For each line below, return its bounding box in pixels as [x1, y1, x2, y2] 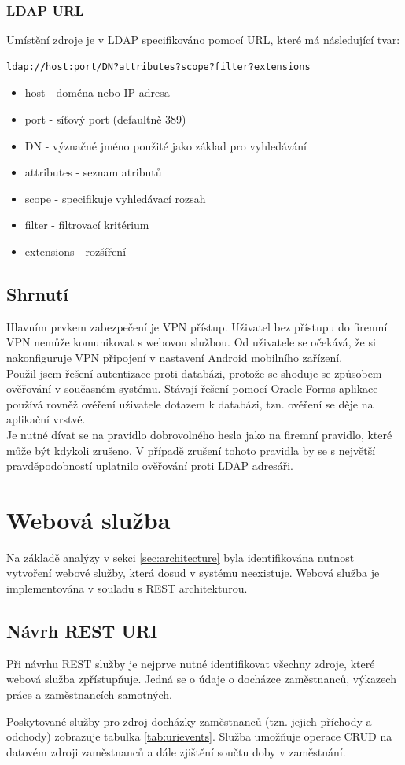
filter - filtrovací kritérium [24, 216, 149, 233]
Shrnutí [6, 281, 69, 305]
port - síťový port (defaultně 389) [24, 111, 186, 127]
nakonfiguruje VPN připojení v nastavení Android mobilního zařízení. [6, 349, 343, 365]
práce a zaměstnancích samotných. [6, 686, 172, 702]
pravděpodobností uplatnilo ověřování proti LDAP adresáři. [6, 457, 294, 474]
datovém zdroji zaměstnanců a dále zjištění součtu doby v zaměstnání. [6, 743, 346, 759]
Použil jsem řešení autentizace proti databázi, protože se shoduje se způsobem [6, 364, 382, 381]
